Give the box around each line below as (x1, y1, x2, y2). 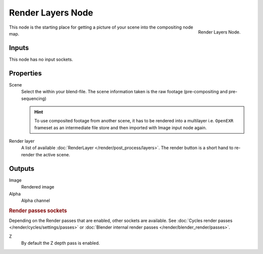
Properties (9, 69, 42, 77)
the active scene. (36, 152, 70, 157)
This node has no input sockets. (9, 56, 73, 62)
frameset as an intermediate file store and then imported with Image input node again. (34, 124, 207, 131)
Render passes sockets (9, 207, 67, 214)
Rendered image (21, 184, 55, 190)
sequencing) (21, 95, 47, 102)
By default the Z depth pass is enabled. (21, 240, 100, 246)
